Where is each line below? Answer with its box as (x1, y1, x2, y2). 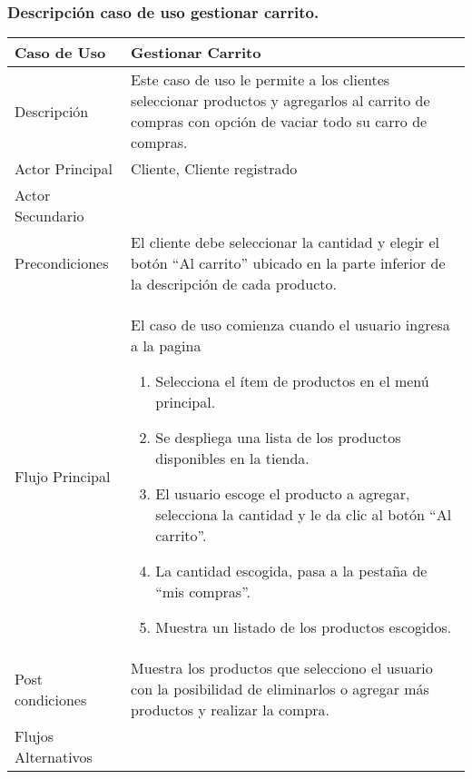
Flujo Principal (15, 465, 111, 487)
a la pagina (131, 335, 202, 357)
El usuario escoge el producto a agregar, (155, 483, 410, 505)
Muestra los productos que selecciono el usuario (131, 657, 433, 679)
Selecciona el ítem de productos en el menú (155, 370, 429, 392)
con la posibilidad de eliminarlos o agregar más (131, 678, 429, 700)
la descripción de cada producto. (131, 273, 337, 295)
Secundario (15, 205, 84, 227)
